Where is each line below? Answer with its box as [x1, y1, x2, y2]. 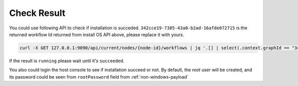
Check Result [9, 7, 66, 18]
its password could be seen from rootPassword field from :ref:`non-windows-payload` [9, 74, 189, 80]
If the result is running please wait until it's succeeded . [9, 58, 125, 64]
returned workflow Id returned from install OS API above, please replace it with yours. [9, 31, 184, 37]
